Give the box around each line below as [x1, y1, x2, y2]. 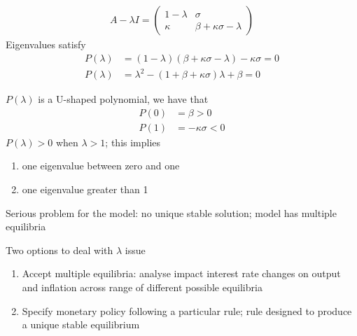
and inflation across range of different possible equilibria [22, 280, 262, 294]
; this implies [105, 134, 161, 149]
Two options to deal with [6, 242, 113, 257]
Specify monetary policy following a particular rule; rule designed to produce [22, 303, 352, 318]
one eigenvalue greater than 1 [22, 182, 148, 197]
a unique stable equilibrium [22, 317, 140, 332]
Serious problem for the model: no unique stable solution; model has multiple [6, 205, 337, 220]
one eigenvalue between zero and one [22, 158, 180, 173]
